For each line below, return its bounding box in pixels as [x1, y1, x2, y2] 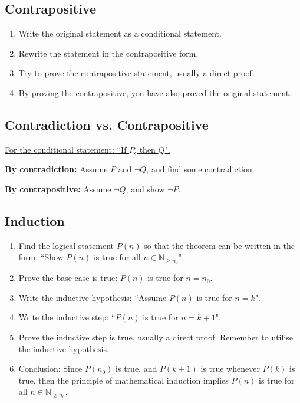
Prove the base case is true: [18, 271, 118, 284]
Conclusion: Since [18, 362, 83, 375]
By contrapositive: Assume [5, 182, 111, 195]
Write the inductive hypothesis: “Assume [18, 291, 167, 303]
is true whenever [200, 362, 260, 375]
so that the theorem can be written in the [144, 239, 295, 251]
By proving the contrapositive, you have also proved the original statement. [18, 86, 291, 99]
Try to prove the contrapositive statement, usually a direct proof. [18, 67, 255, 79]
